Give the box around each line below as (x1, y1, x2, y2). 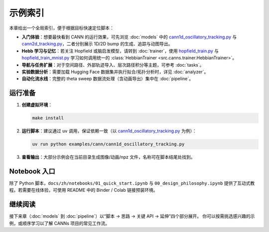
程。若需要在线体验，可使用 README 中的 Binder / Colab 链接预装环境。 (9, 187, 158, 193)
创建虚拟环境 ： (21, 102, 52, 108)
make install (32, 115, 64, 121)
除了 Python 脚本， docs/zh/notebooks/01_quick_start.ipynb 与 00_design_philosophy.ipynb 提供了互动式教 (9, 180, 255, 186)
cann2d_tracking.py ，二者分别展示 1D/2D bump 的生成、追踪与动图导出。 (21, 41, 173, 47)
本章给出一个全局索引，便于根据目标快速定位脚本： (9, 25, 114, 31)
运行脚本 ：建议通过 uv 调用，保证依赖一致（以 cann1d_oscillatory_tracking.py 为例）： (21, 128, 197, 134)
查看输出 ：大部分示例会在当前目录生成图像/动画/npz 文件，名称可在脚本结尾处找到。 (21, 154, 195, 160)
